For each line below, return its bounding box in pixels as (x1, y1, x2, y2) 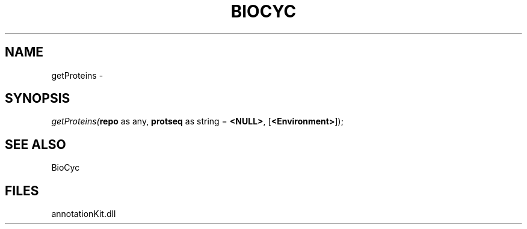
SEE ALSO (5, 136, 66, 152)
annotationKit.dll (51, 209, 116, 219)
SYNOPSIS (5, 91, 70, 106)
